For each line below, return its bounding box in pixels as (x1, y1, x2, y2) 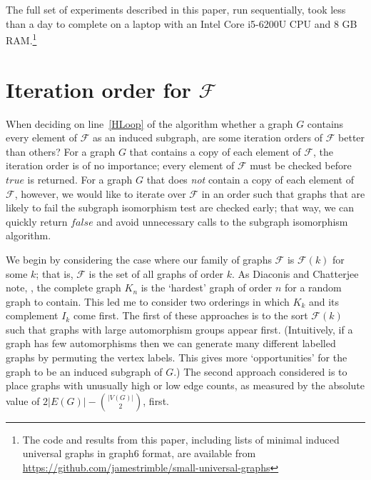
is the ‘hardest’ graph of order (141, 280, 273, 295)
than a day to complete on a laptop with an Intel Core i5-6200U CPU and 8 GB (6, 16, 357, 31)
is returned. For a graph (27, 171, 133, 186)
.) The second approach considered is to (173, 364, 347, 379)
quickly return (6, 214, 68, 229)
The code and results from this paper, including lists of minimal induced (22, 431, 340, 446)
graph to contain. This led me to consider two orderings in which (6, 294, 290, 309)
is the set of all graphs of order (88, 266, 224, 281)
